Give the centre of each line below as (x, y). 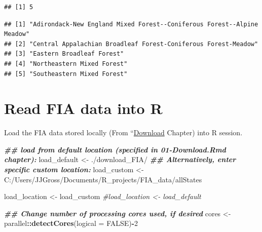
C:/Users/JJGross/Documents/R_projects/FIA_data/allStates (103, 179)
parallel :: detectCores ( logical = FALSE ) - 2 (71, 223)
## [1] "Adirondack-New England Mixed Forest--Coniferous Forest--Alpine (131, 24)
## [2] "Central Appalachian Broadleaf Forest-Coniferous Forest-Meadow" (131, 44)
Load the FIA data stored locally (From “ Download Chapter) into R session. (123, 132)
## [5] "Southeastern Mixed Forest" (66, 74)
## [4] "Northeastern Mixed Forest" (66, 64)
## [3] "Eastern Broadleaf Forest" (64, 54)
